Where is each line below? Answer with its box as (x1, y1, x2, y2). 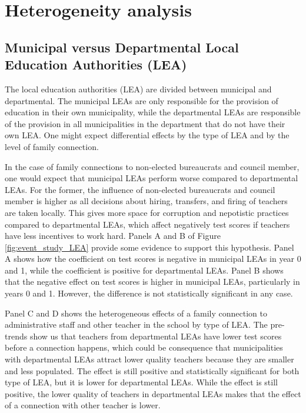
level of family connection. (5, 140, 99, 152)
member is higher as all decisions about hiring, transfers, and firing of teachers (5, 195, 288, 207)
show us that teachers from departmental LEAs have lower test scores (29, 329, 282, 342)
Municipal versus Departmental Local (5, 38, 239, 56)
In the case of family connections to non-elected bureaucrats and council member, (5, 160, 300, 172)
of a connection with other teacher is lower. (5, 399, 161, 411)
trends (5, 329, 28, 342)
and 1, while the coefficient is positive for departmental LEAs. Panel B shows (5, 264, 284, 276)
